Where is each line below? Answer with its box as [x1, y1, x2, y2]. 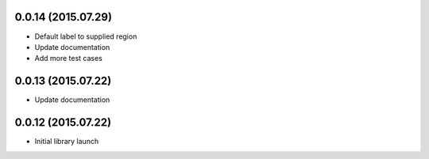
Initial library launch [34, 137, 99, 146]
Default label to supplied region [34, 32, 137, 41]
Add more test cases [34, 54, 102, 63]
